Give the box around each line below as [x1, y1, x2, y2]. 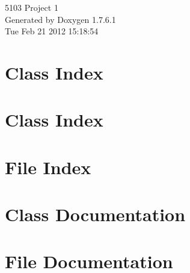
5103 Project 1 [5, 1, 58, 13]
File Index [5, 154, 91, 179]
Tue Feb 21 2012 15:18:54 [5, 25, 99, 37]
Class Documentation [5, 202, 186, 227]
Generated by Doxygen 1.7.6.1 [5, 13, 116, 25]
